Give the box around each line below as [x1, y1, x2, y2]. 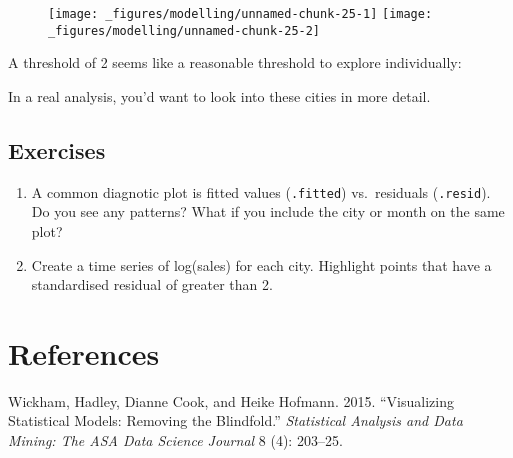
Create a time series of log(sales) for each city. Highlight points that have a [31, 254, 492, 275]
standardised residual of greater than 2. [31, 274, 273, 295]
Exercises [8, 134, 106, 165]
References [8, 332, 160, 373]
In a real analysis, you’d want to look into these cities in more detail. [8, 85, 431, 106]
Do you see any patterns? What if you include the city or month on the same [31, 201, 505, 222]
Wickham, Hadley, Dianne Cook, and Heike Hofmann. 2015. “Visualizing [8, 390, 454, 411]
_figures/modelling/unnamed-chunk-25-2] [48, 23, 321, 38]
